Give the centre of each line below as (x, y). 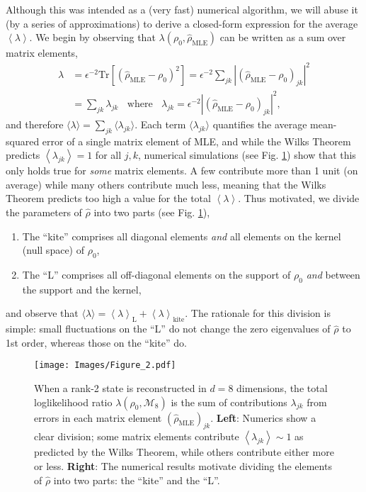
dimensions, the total (282, 388)
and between (333, 274)
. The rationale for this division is (258, 313)
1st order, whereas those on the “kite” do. (96, 342)
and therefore (35, 124)
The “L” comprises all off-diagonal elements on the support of (156, 274)
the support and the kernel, (82, 289)
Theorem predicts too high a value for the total (108, 198)
